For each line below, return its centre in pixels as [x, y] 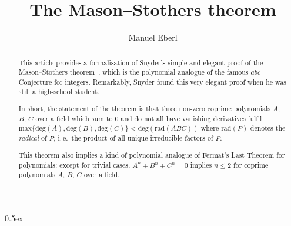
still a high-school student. [59, 92]
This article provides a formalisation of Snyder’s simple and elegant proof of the [141, 62]
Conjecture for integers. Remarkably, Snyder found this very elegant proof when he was [152, 82]
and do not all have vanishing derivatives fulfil [191, 118]
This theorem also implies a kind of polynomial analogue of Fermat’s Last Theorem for [152, 154]
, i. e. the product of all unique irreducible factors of [133, 138]
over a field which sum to [74, 118]
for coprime [251, 164]
